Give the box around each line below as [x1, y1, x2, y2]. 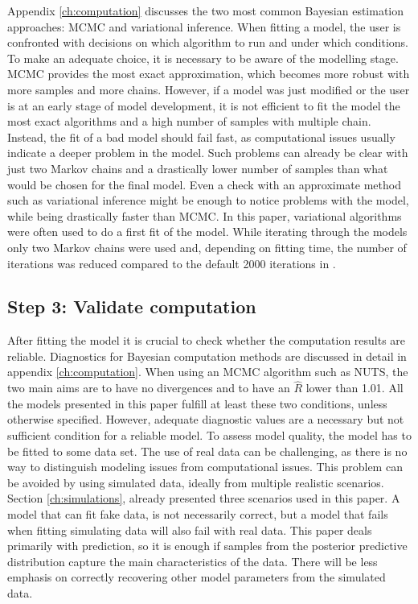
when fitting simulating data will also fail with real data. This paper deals [7, 521, 372, 538]
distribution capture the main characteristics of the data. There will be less [7, 552, 378, 569]
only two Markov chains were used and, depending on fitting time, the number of [7, 238, 407, 255]
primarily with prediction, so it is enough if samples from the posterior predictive [7, 537, 408, 554]
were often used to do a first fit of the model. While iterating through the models [7, 223, 408, 240]
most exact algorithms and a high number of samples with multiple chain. [7, 113, 371, 130]
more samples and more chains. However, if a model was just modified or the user [7, 81, 410, 97]
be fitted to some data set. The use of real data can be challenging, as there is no [7, 442, 408, 459]
